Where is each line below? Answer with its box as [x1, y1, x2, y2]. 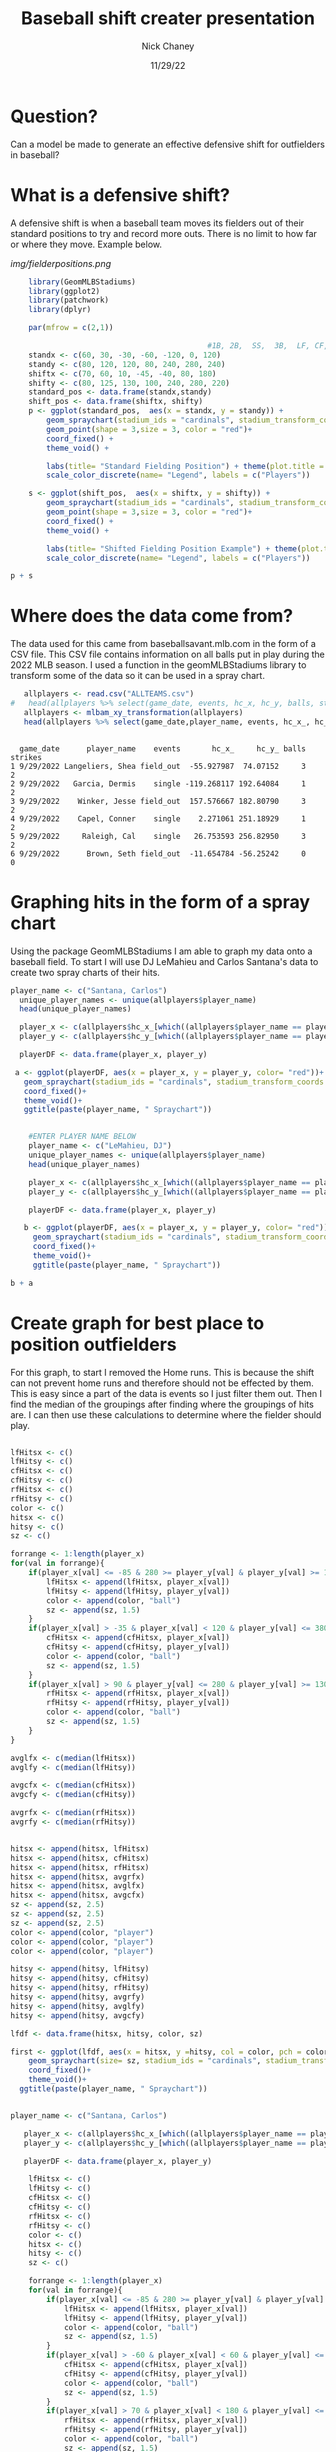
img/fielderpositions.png [10, 257, 112, 269]
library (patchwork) [28, 295, 110, 306]
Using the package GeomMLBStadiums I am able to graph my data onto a [10, 945, 313, 957]
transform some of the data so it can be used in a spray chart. [10, 670, 265, 682]
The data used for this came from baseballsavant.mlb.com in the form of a [10, 638, 317, 650]
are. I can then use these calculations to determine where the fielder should [10, 1408, 322, 1421]
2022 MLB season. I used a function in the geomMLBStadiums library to [10, 659, 307, 671]
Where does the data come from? [10, 605, 294, 627]
